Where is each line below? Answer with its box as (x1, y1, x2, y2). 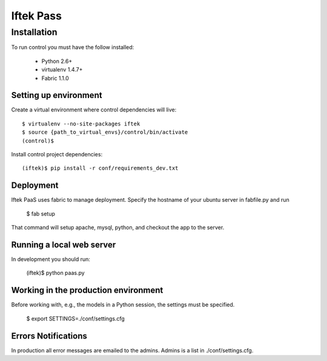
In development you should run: (11, 256, 91, 263)
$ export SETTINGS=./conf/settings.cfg (26, 315, 125, 322)
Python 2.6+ (41, 58, 73, 65)
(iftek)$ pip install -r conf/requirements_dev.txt (22, 165, 179, 172)
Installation (11, 27, 58, 38)
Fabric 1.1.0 (41, 75, 69, 82)
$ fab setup (26, 210, 56, 217)
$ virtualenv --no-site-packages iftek (22, 120, 140, 127)
